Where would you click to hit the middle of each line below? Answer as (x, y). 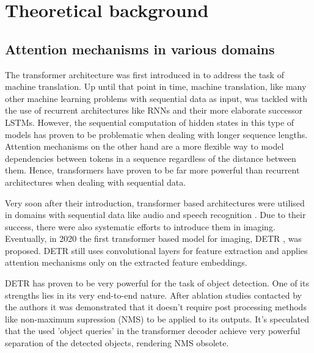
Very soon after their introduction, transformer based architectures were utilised (155, 202)
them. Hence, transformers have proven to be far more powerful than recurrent (152, 170)
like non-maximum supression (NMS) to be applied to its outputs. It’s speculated (157, 318)
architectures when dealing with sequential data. (96, 182)
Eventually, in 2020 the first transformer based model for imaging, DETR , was (153, 238)
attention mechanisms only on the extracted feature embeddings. (126, 262)
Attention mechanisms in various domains (140, 49)
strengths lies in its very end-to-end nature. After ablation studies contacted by (153, 295)
